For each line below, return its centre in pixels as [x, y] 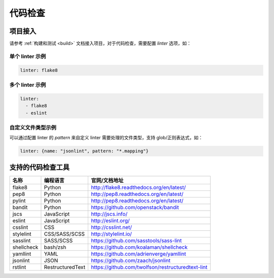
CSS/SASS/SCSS [64, 234]
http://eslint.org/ [110, 220]
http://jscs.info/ [109, 214]
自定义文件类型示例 [33, 128]
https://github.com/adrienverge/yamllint [139, 254]
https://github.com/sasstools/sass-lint [136, 241]
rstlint [19, 267]
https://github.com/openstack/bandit [135, 207]
